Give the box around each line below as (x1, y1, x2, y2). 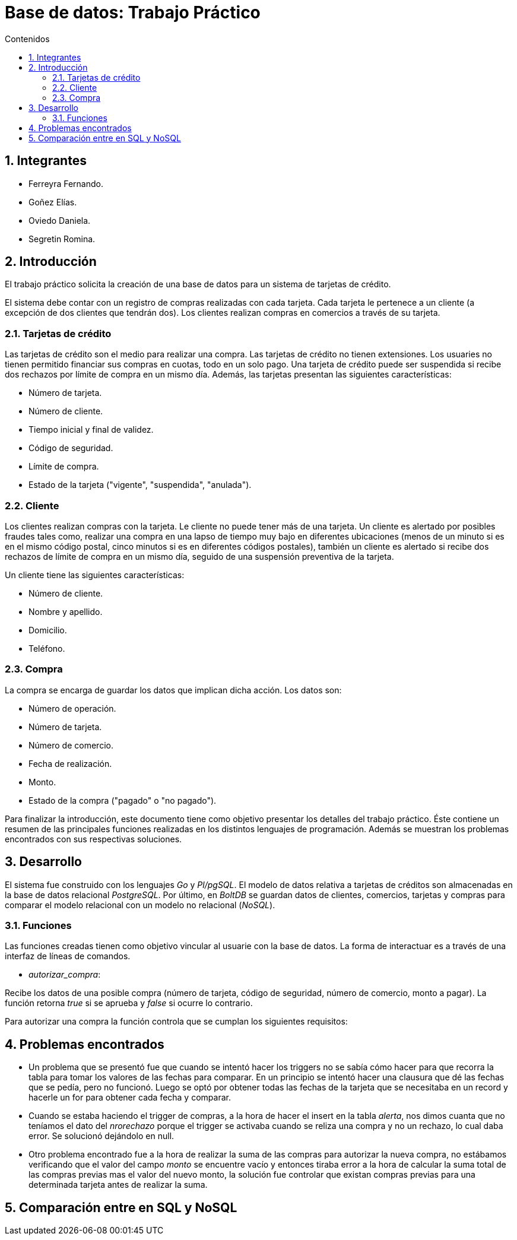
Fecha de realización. (28, 758, 112, 769)
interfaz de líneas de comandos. (5, 951, 131, 962)
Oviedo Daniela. (28, 215, 91, 226)
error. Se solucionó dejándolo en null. (28, 1131, 175, 1141)
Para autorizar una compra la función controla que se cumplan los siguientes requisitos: (5, 1016, 348, 1027)
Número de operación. (28, 703, 116, 713)
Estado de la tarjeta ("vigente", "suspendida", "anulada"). (28, 480, 252, 490)
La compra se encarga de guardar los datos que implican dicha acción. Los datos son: (5, 684, 342, 695)
